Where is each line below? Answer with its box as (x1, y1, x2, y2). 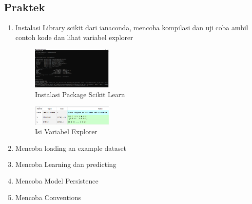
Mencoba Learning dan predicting (15, 159, 116, 169)
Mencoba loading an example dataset (15, 143, 126, 153)
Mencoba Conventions (15, 192, 81, 202)
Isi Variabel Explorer (35, 126, 97, 137)
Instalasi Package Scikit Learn (35, 89, 125, 99)
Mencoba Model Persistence (15, 176, 98, 186)
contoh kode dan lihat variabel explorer (15, 32, 133, 42)
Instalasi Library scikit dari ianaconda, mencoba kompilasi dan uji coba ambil (15, 22, 248, 33)
